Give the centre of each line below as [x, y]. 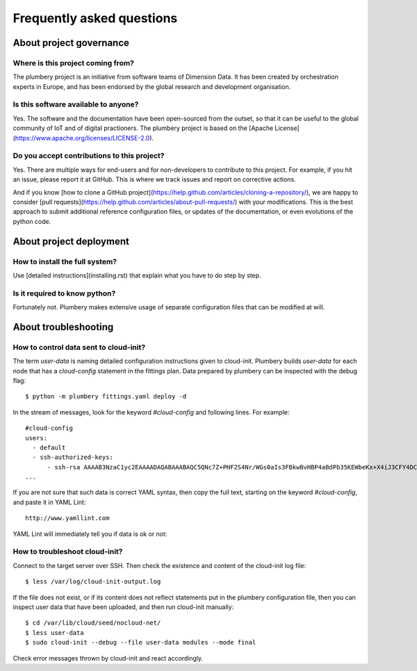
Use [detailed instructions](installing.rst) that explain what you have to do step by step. [137, 275]
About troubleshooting [63, 327]
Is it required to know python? [64, 293]
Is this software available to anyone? [76, 104]
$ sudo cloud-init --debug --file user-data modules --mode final [141, 642]
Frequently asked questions [95, 18]
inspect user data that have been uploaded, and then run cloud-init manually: [123, 607]
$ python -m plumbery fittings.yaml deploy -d [106, 397]
